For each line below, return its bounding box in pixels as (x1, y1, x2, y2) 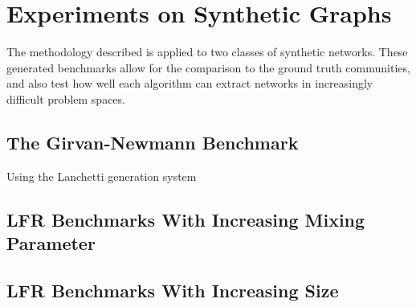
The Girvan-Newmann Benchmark (6, 129, 299, 154)
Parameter (6, 231, 96, 256)
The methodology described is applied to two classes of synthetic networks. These (6, 43, 408, 60)
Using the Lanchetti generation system (6, 167, 197, 184)
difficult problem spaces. (6, 90, 125, 107)
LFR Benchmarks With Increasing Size (6, 277, 339, 302)
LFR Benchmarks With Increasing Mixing (6, 207, 365, 231)
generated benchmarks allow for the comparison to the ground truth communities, (6, 59, 410, 76)
